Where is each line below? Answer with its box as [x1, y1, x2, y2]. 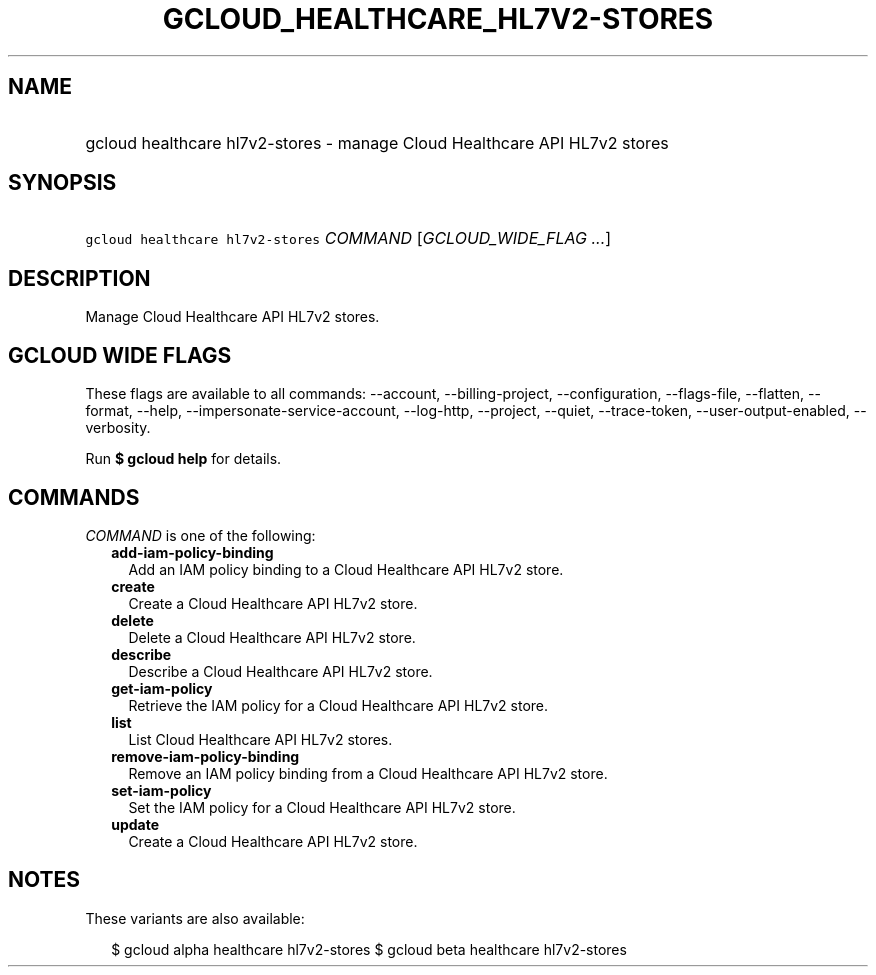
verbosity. [85, 419, 151, 437]
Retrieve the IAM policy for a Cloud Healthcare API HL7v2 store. [128, 696, 549, 714]
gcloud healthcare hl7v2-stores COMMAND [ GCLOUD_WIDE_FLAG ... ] [85, 228, 612, 249]
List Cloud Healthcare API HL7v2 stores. [128, 730, 393, 748]
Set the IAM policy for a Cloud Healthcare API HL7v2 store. [128, 798, 516, 816]
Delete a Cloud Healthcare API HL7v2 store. [128, 628, 416, 646]
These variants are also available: [85, 909, 305, 927]
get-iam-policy [111, 679, 213, 697]
